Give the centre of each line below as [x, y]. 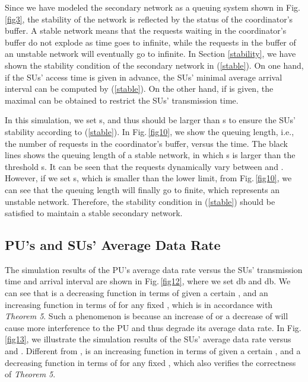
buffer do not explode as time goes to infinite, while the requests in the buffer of [150, 42]
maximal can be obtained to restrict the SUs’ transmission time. [122, 100]
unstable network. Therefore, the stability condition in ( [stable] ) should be [140, 201]
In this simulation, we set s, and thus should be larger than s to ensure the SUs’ [150, 120]
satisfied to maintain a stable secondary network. [94, 213]
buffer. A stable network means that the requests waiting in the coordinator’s [146, 31]
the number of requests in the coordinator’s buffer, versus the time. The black [146, 143]
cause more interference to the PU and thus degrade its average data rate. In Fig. [153, 327]
